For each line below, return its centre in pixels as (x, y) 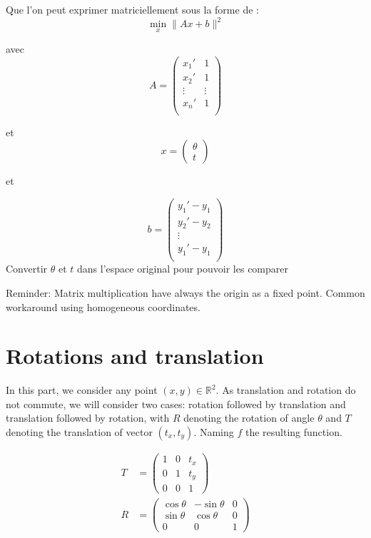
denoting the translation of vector (79, 432)
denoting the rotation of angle (249, 418)
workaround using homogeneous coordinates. (103, 306)
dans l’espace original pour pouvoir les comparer (183, 269)
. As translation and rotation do (286, 390)
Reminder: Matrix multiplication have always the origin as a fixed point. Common (185, 292)
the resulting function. (294, 432)
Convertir (27, 269)
